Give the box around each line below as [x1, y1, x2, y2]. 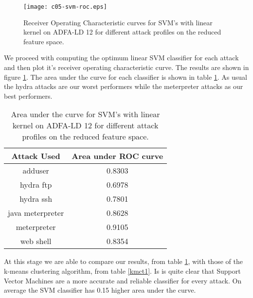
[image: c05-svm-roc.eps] [23, 3, 107, 10]
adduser [22, 165, 49, 176]
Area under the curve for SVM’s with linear [11, 108, 160, 120]
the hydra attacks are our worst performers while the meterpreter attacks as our [4, 81, 243, 91]
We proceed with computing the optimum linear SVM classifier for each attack [4, 53, 239, 63]
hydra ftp [19, 179, 52, 191]
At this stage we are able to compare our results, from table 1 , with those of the [4, 256, 243, 266]
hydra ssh [19, 193, 53, 205]
